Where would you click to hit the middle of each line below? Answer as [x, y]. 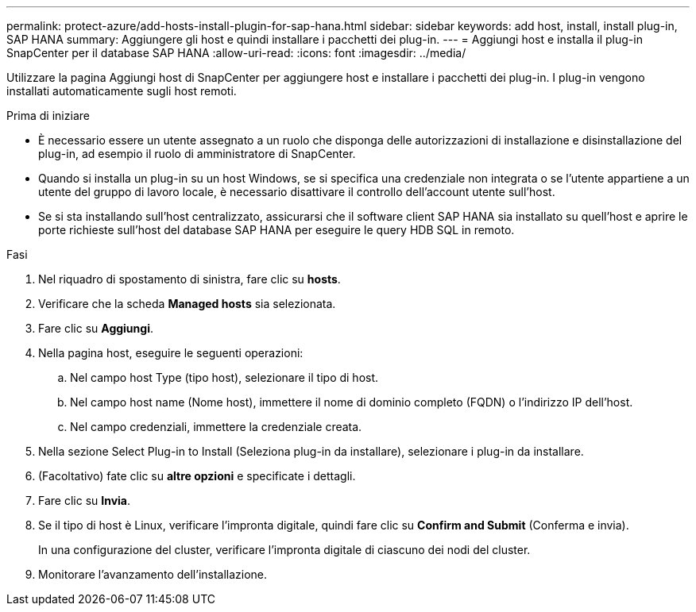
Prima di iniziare [48, 115]
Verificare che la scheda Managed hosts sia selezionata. [187, 304]
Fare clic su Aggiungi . [96, 328]
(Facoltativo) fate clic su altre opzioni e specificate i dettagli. [197, 476]
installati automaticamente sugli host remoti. [122, 91]
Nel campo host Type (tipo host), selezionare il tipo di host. [224, 377]
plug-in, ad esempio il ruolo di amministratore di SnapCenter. [197, 154]
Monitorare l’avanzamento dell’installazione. [153, 574]
